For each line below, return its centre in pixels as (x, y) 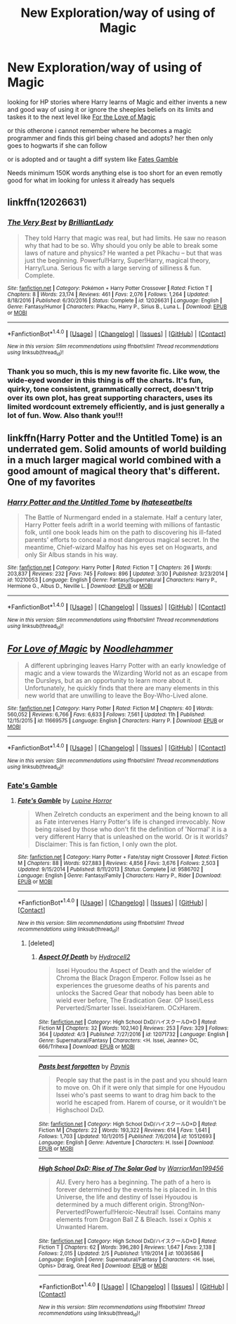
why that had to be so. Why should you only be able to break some (121, 245)
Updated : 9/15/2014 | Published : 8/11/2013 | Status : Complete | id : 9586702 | (110, 870)
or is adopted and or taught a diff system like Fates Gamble (93, 159)
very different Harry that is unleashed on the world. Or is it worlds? (131, 837)
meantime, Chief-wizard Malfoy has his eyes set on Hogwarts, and (121, 548)
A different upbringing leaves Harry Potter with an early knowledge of (125, 666)
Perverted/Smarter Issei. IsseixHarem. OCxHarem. (129, 1008)
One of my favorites (52, 482)
